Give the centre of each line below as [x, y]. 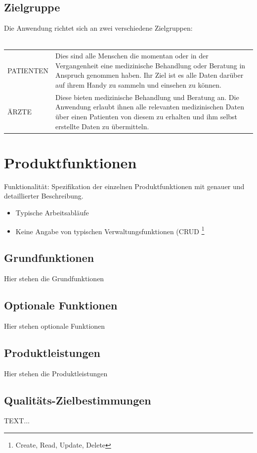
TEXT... [17, 421]
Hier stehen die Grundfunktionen [54, 278]
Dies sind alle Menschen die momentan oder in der [132, 56]
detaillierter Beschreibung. [44, 196]
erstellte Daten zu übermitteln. [102, 126]
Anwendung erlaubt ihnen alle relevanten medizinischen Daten [150, 107]
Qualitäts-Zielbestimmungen [78, 400]
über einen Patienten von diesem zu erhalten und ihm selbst [147, 116]
